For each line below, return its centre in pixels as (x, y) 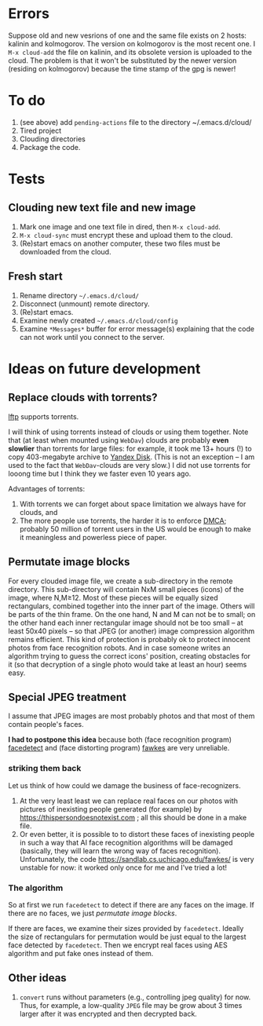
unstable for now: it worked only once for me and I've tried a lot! (123, 867)
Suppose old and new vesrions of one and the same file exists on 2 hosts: (128, 35)
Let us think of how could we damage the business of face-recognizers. (124, 785)
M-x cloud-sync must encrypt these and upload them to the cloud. (126, 235)
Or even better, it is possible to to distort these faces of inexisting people (137, 834)
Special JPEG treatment (68, 697)
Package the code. (50, 147)
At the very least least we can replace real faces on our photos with (128, 801)
